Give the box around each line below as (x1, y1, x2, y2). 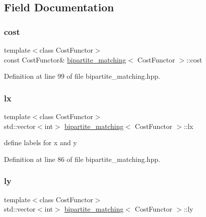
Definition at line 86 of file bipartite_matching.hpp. (4, 154, 160, 164)
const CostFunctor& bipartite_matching (4, 54, 126, 64)
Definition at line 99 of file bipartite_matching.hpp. (4, 71, 160, 81)
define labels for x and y (4, 137, 77, 148)
